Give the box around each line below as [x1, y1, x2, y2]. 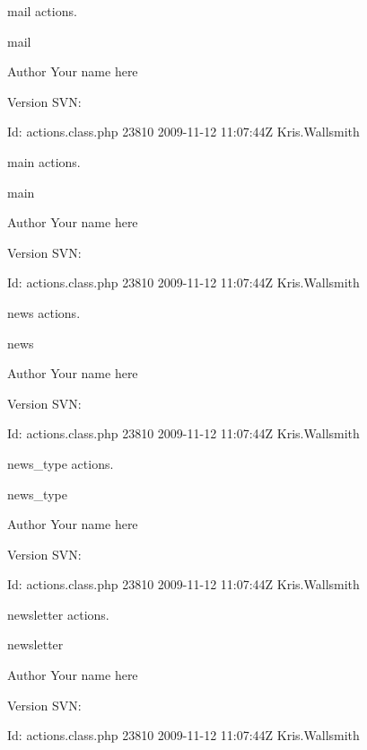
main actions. [7, 152, 81, 171]
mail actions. [7, 2, 77, 20]
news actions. [7, 303, 81, 322]
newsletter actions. [7, 604, 109, 623]
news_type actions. [7, 454, 114, 472]
